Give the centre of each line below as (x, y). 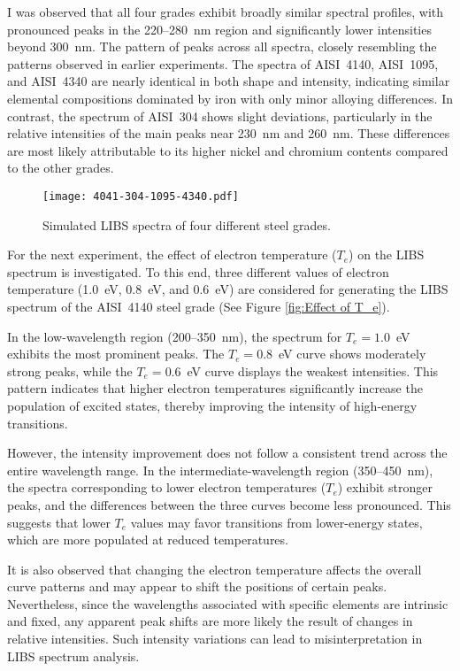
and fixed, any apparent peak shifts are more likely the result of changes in (210, 621)
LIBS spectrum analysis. (73, 656)
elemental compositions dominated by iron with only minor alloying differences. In (230, 98)
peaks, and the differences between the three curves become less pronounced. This (229, 504)
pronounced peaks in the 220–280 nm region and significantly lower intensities (219, 29)
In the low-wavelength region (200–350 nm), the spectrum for (175, 336)
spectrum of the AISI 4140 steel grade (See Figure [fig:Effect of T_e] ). (199, 306)
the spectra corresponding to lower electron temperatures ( (167, 487)
